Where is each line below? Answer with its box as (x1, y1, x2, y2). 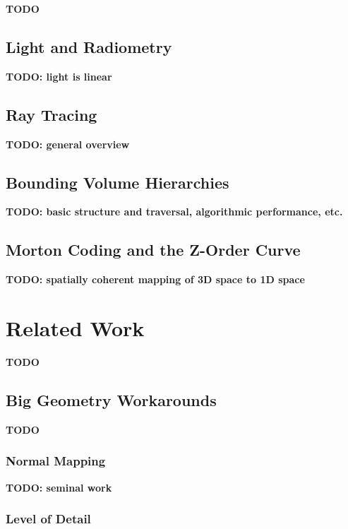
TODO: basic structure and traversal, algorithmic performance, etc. (6, 204, 343, 219)
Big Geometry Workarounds (6, 388, 217, 410)
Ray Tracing (6, 103, 97, 125)
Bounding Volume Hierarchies (6, 171, 229, 193)
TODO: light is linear (6, 69, 112, 83)
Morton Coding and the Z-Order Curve (6, 239, 301, 261)
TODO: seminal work (6, 480, 112, 494)
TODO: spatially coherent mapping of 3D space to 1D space (6, 272, 305, 287)
